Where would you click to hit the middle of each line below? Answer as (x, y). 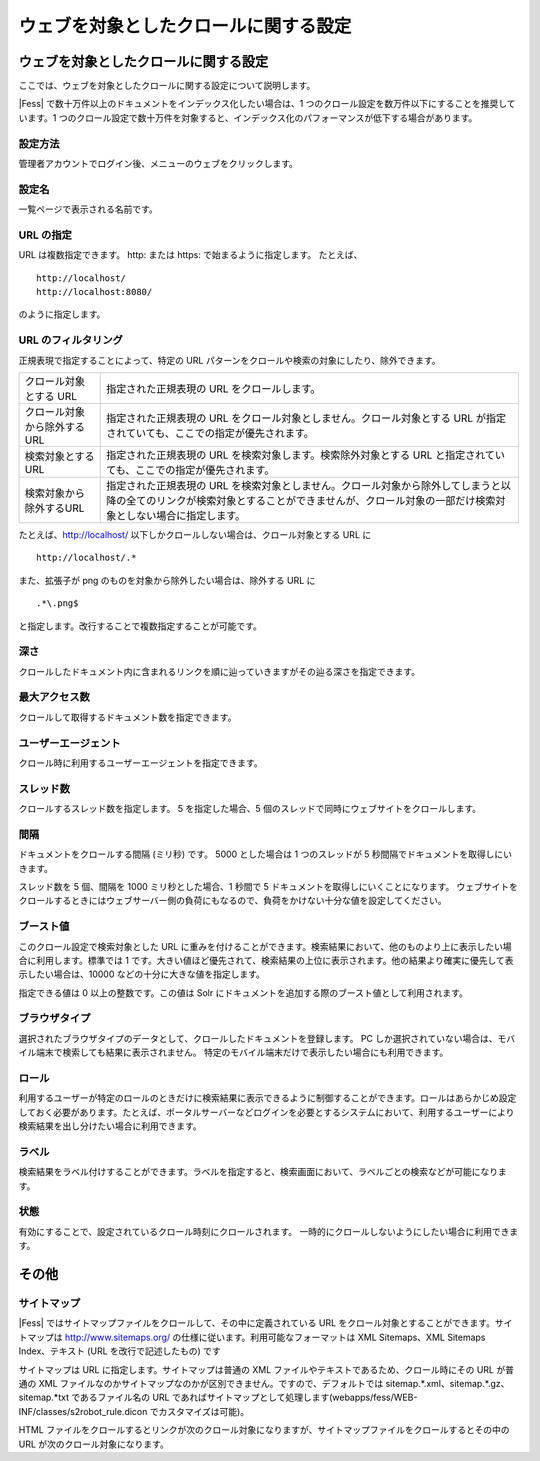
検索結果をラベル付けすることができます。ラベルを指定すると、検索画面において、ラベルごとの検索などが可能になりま (262, 1172)
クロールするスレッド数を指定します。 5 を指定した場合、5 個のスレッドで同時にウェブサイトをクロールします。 (250, 809)
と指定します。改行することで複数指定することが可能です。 (140, 626)
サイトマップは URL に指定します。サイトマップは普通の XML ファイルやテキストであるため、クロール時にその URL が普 (266, 1369)
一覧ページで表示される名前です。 (88, 209)
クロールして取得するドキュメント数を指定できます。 (127, 717)
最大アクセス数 (54, 697)
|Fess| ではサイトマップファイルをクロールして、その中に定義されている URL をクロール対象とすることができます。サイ (265, 1323)
